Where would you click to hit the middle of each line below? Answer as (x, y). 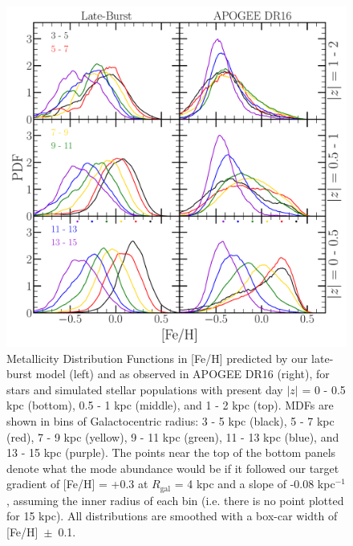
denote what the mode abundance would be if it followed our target (173, 468)
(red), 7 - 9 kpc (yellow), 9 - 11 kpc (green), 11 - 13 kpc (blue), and (173, 436)
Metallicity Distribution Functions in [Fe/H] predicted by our (157, 358)
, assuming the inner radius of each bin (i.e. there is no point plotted (175, 500)
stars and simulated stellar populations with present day (145, 389)
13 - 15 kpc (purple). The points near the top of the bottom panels (171, 452)
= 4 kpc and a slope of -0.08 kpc (255, 484)
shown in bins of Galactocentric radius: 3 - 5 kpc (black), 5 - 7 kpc (170, 420)
